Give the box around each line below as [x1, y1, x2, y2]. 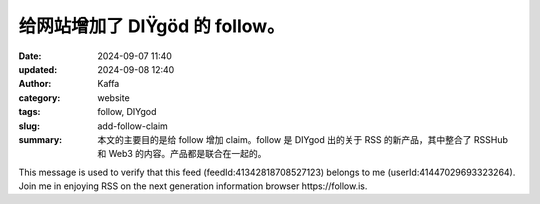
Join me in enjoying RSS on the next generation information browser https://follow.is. [18, 180, 368, 192]
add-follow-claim [97, 120, 169, 132]
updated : [18, 63, 58, 75]
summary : [18, 133, 63, 145]
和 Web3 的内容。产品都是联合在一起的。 [97, 148, 267, 160]
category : [18, 91, 61, 104]
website [97, 91, 130, 104]
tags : [18, 106, 41, 118]
